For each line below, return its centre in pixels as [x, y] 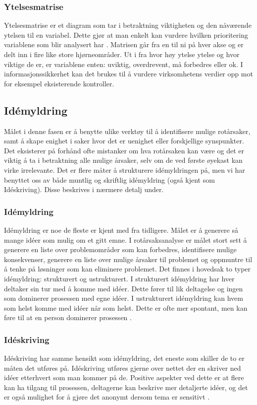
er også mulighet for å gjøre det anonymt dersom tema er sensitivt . [107, 397]
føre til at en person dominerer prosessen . [68, 317]
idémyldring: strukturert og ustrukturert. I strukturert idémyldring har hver [119, 278]
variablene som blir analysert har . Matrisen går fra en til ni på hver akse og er [124, 44]
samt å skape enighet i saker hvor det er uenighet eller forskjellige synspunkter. [124, 141]
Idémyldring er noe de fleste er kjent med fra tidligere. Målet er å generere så [121, 230]
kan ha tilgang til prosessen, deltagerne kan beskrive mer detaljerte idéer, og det [126, 387]
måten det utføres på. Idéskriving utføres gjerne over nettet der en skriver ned [123, 368]
